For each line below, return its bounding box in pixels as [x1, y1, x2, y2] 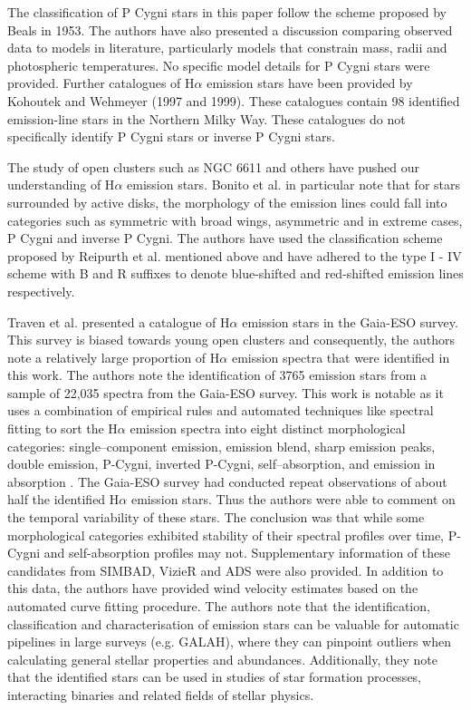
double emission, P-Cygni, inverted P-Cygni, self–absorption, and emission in [7, 454, 436, 473]
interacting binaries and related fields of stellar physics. [7, 685, 314, 704]
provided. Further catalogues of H [7, 73, 195, 92]
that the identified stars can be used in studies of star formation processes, [7, 667, 422, 686]
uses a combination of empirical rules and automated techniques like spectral [7, 401, 434, 420]
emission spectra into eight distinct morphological [130, 419, 406, 438]
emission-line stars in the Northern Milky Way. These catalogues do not [7, 109, 406, 128]
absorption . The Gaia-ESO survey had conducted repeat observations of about [7, 472, 447, 491]
